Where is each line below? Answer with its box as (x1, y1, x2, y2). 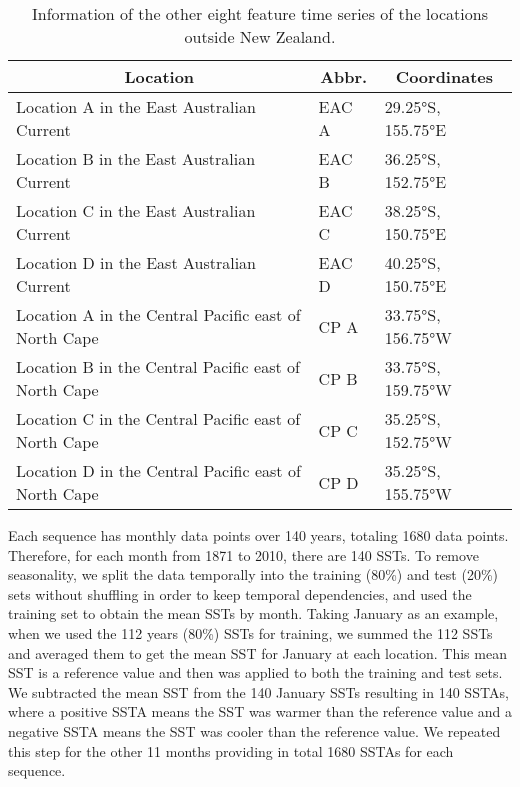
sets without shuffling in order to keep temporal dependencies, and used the (8, 583, 472, 604)
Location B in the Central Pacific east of (16, 355, 300, 378)
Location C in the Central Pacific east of (16, 407, 301, 430)
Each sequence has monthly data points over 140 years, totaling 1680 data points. (8, 525, 509, 545)
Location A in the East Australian (16, 95, 256, 118)
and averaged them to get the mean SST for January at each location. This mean (8, 642, 507, 663)
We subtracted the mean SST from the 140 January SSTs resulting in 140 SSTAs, (8, 681, 509, 702)
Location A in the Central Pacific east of (16, 303, 301, 326)
